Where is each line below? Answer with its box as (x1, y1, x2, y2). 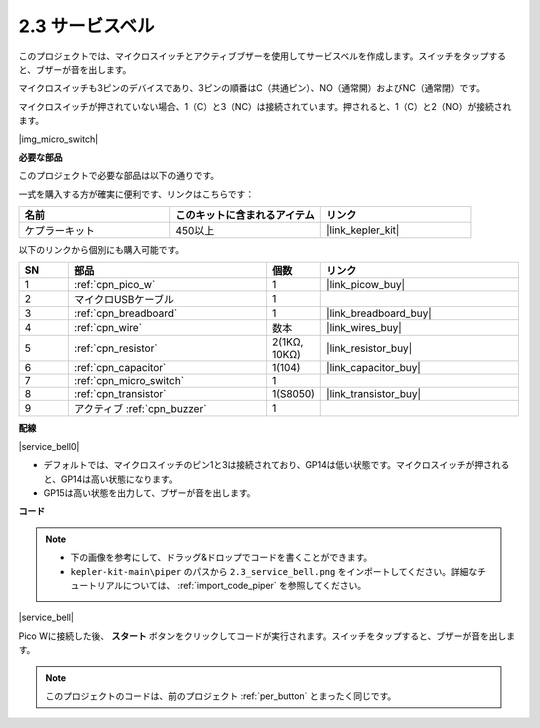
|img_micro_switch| (18, 133, 99, 145)
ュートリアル (70, 579, 124, 591)
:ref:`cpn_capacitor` (73, 361, 167, 375)
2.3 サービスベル (18, 15, 155, 37)
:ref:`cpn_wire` (73, 321, 143, 335)
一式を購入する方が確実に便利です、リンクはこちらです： (18, 188, 255, 200)
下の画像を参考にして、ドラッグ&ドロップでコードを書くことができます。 (70, 551, 373, 564)
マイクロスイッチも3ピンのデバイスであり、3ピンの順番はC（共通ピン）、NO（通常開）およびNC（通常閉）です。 (18, 82, 485, 94)
